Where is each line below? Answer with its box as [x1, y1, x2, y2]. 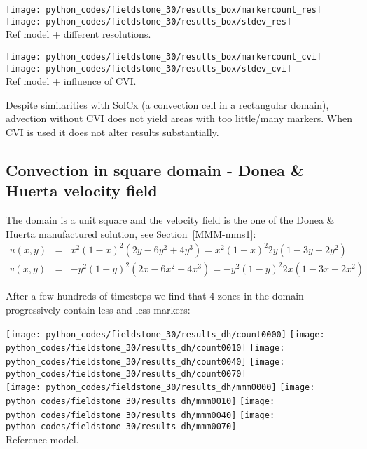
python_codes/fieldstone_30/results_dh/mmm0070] [6, 422, 237, 432]
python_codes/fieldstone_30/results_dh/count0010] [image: [6, 343, 285, 354]
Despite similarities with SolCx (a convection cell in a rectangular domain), [6, 97, 329, 112]
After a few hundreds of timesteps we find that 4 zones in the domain [6, 288, 304, 303]
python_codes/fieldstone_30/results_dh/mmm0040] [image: [6, 410, 275, 420]
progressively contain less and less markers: [6, 302, 191, 317]
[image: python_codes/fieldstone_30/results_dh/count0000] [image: [6, 329, 325, 340]
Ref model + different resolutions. [6, 27, 151, 41]
